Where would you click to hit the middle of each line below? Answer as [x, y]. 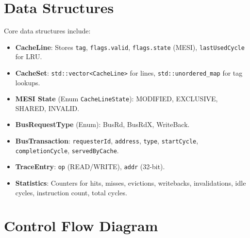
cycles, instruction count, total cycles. [71, 192]
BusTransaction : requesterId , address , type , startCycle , [107, 141]
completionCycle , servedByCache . [67, 150]
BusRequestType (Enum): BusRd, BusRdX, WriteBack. [102, 124]
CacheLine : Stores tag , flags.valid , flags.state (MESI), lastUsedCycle [130, 47]
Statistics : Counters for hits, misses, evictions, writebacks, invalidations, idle [131, 183]
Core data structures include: [47, 31]
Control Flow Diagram [81, 226]
